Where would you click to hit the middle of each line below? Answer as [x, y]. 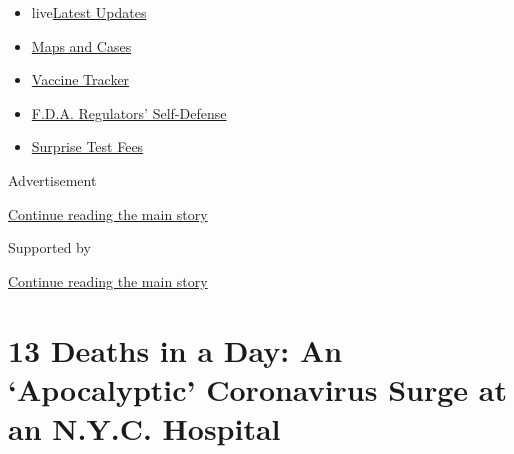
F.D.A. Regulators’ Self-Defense [129, 112]
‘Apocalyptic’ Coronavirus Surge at [257, 388]
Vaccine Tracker [80, 79]
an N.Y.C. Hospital [144, 427]
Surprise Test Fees [87, 146]
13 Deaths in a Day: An [175, 349]
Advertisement [52, 179]
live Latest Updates [89, 12]
